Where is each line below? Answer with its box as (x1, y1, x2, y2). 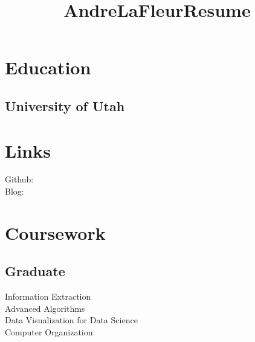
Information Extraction (5, 290, 91, 303)
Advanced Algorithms (5, 302, 85, 314)
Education (5, 55, 91, 80)
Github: (5, 173, 34, 186)
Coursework (5, 220, 106, 245)
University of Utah (5, 96, 125, 115)
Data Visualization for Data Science (5, 314, 138, 326)
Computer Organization (5, 326, 93, 338)
